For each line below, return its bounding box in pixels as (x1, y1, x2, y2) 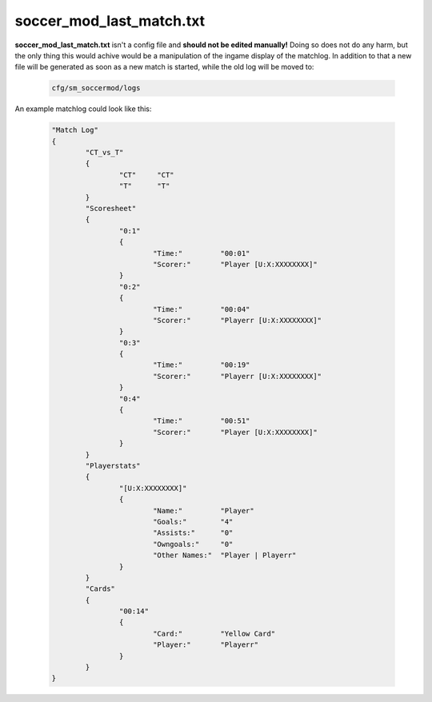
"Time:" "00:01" (152, 249, 250, 257)
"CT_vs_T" (85, 148, 124, 158)
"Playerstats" (85, 461, 141, 470)
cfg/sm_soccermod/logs (51, 84, 141, 93)
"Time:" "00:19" (152, 361, 250, 369)
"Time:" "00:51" (152, 417, 250, 425)
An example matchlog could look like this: (14, 104, 152, 114)
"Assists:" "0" (152, 528, 234, 537)
